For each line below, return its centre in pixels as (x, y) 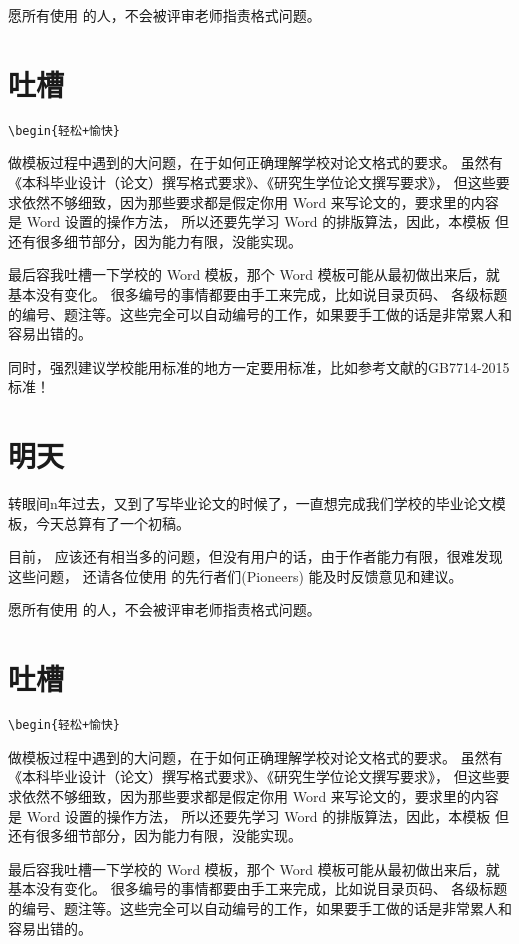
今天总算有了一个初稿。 (112, 522)
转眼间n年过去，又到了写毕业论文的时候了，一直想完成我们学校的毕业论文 (250, 503)
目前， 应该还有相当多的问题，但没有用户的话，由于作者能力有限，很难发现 (255, 556)
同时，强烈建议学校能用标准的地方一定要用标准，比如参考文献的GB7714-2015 (259, 366)
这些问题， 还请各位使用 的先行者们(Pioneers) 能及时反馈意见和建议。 (235, 575)
